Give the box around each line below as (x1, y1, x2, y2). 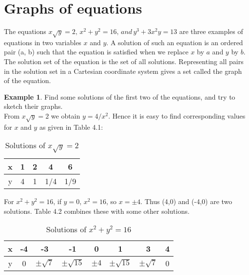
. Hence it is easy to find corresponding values (108, 111, 246, 121)
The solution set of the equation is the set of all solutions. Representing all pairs (4, 56, 244, 67)
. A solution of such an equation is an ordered (106, 37, 243, 47)
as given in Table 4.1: (39, 121, 103, 132)
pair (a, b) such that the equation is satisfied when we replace (4, 47, 189, 57)
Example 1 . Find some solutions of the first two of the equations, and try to (4, 91, 235, 102)
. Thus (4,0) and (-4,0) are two (140, 196, 232, 206)
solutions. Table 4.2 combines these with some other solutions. (4, 206, 190, 216)
